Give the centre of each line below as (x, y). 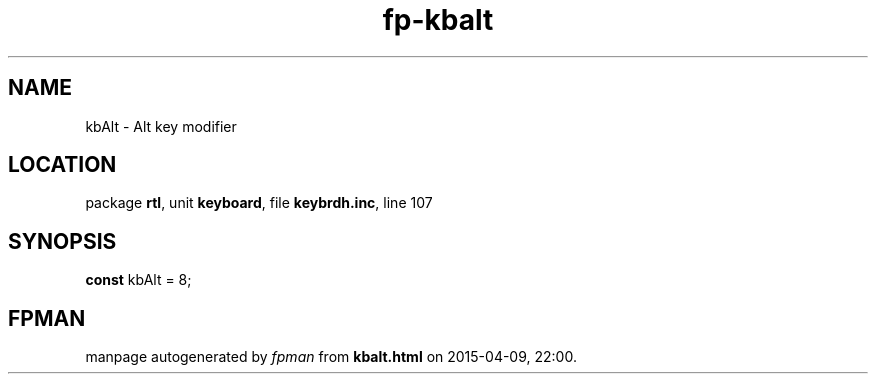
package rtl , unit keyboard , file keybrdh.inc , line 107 (259, 203)
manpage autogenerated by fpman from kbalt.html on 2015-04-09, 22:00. (331, 357)
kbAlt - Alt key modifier (161, 126)
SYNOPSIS (62, 241)
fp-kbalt (438, 20)
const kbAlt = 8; (138, 280)
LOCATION (62, 165)
